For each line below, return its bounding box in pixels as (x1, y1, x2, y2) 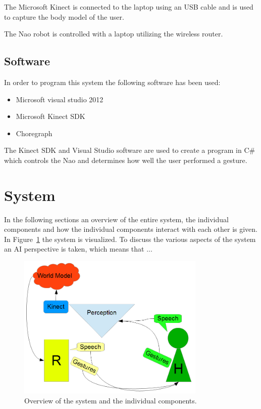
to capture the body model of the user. (4, 11, 124, 22)
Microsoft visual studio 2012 (16, 94, 103, 104)
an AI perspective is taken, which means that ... (4, 243, 152, 254)
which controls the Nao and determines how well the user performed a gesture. (4, 154, 247, 165)
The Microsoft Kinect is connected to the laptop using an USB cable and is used (4, 2, 253, 12)
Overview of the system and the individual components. (24, 395, 197, 405)
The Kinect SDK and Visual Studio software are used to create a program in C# (4, 145, 255, 155)
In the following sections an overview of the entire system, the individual (4, 214, 229, 224)
